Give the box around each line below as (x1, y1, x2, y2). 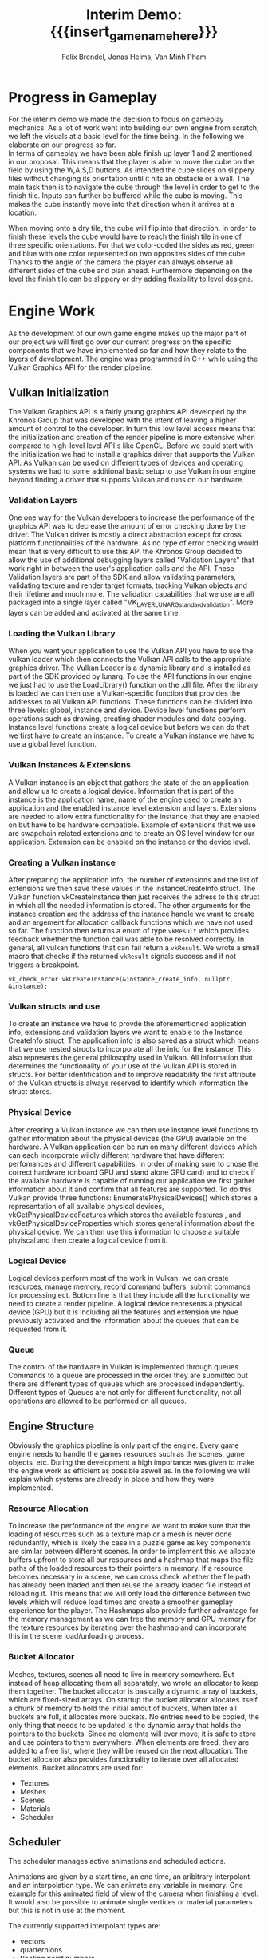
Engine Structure (8, 1419, 95, 1433)
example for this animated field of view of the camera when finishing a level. (8, 1889, 259, 1898)
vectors (19, 1936, 45, 1946)
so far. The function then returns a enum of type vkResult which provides (8, 926, 250, 936)
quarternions (19, 1945, 62, 1955)
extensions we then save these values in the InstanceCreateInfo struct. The (8, 884, 256, 894)
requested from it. (8, 1324, 68, 1334)
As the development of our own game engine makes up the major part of (8, 329, 247, 339)
